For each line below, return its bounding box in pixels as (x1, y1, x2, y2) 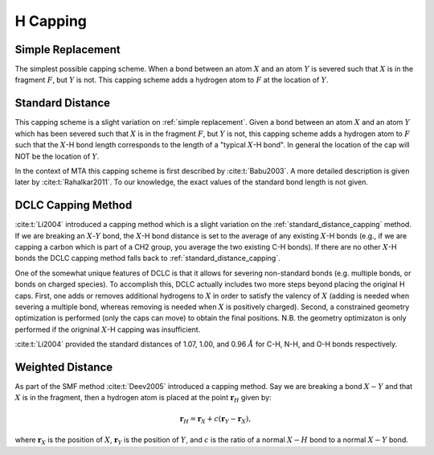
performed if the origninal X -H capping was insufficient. (14, 325, 201, 334)
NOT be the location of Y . (14, 151, 100, 161)
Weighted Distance (14, 360, 113, 374)
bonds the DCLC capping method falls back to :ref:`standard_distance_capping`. (14, 254, 280, 263)
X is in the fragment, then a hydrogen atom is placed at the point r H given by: (14, 393, 272, 404)
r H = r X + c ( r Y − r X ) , (179, 414, 252, 425)
